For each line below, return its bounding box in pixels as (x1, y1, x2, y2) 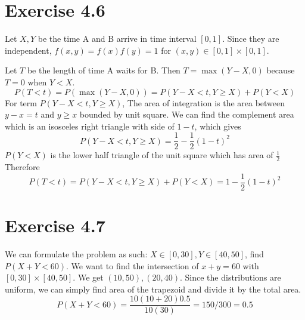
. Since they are (222, 32, 279, 45)
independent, (5, 44, 52, 56)
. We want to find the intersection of (66, 259, 199, 272)
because (266, 64, 295, 76)
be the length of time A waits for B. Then (27, 64, 180, 76)
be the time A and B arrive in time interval (38, 32, 197, 45)
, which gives (194, 119, 241, 132)
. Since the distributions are (179, 271, 281, 284)
